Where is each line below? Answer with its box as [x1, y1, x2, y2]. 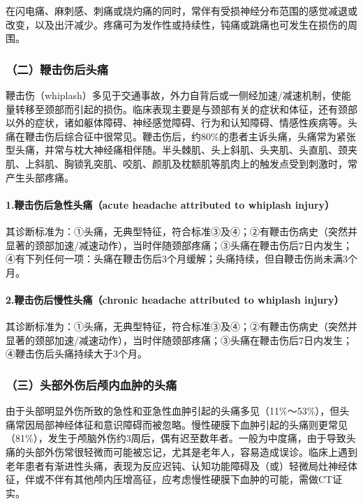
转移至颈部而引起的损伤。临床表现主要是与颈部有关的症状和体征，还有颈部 [15, 101, 357, 116]
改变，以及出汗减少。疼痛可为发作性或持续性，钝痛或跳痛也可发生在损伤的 [6, 17, 348, 31]
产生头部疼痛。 [6, 170, 74, 184]
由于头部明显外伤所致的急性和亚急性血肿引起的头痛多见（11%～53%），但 [6, 403, 340, 418]
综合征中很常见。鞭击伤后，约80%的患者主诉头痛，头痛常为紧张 [64, 128, 356, 143]
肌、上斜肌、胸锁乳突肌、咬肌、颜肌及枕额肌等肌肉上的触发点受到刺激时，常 [6, 156, 357, 170]
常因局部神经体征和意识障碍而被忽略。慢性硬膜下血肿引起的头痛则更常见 [15, 417, 348, 431]
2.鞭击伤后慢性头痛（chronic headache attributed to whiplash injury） [6, 292, 344, 306]
